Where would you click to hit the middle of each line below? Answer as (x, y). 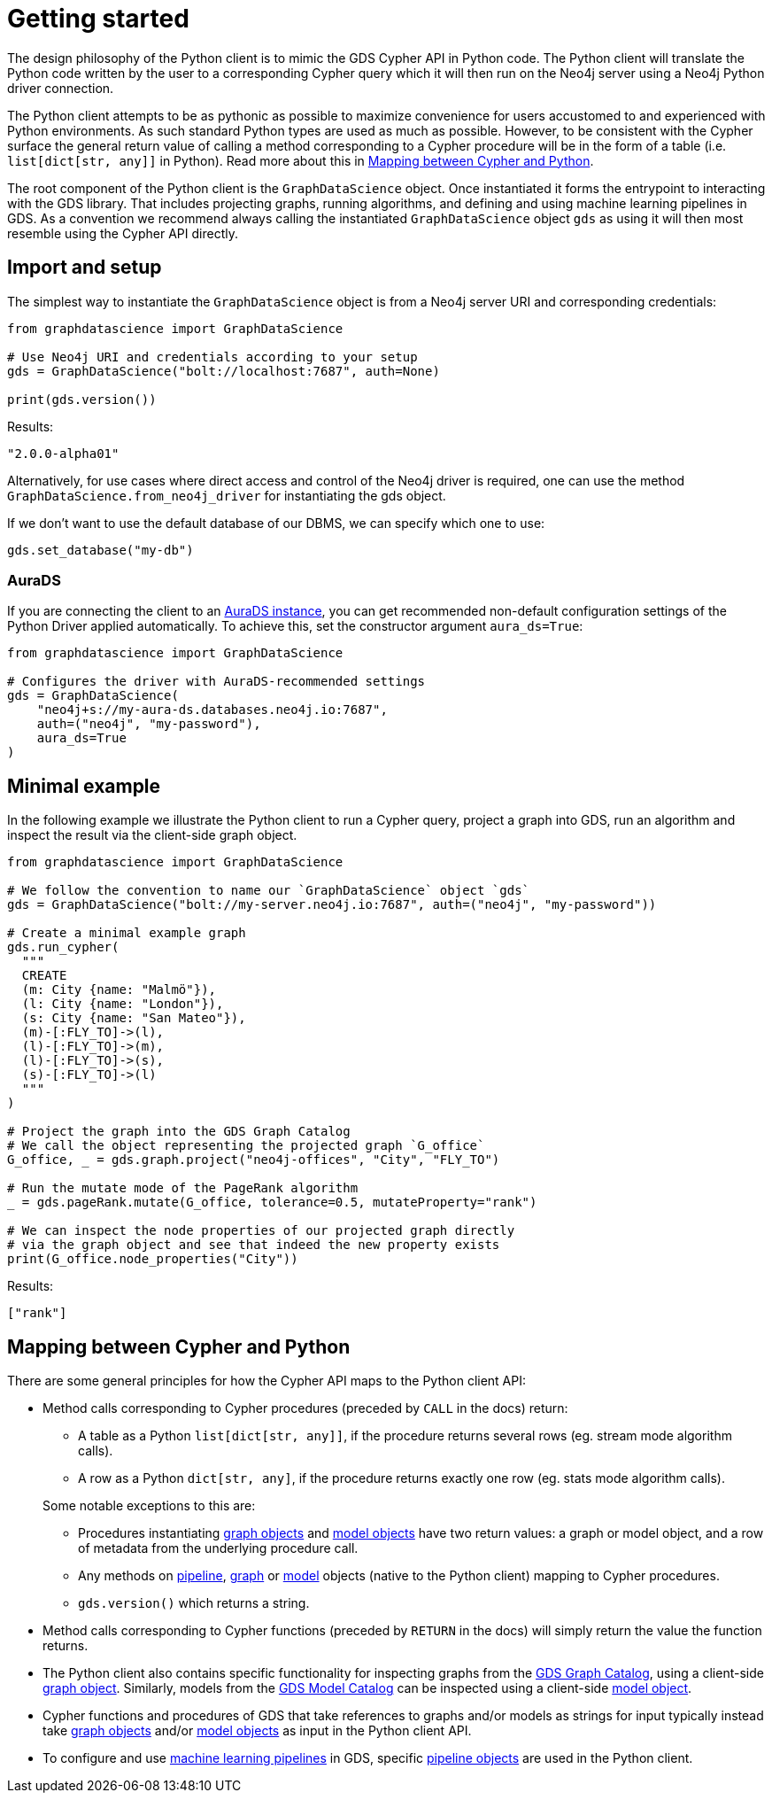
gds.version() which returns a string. (194, 1603)
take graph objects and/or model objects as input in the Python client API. (257, 1731)
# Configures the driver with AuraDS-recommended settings (216, 682)
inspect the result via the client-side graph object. (152, 835)
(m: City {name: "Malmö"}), (119, 990)
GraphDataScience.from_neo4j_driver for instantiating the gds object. (227, 495)
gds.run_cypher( (63, 947)
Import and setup (85, 268)
